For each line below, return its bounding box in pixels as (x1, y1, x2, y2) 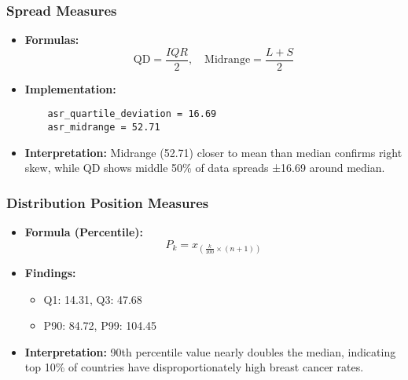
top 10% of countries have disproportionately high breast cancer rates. (24, 359, 364, 375)
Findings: (24, 264, 76, 280)
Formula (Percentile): (24, 224, 143, 240)
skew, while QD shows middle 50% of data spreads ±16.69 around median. (24, 159, 385, 176)
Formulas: (24, 31, 79, 48)
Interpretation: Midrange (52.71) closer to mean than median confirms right (24, 144, 402, 160)
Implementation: (24, 80, 116, 97)
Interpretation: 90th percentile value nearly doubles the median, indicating (24, 343, 396, 360)
